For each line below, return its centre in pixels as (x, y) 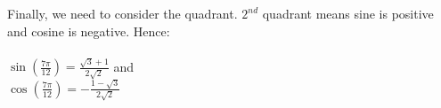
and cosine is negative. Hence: (89, 31)
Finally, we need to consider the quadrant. (122, 13)
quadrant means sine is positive (348, 13)
